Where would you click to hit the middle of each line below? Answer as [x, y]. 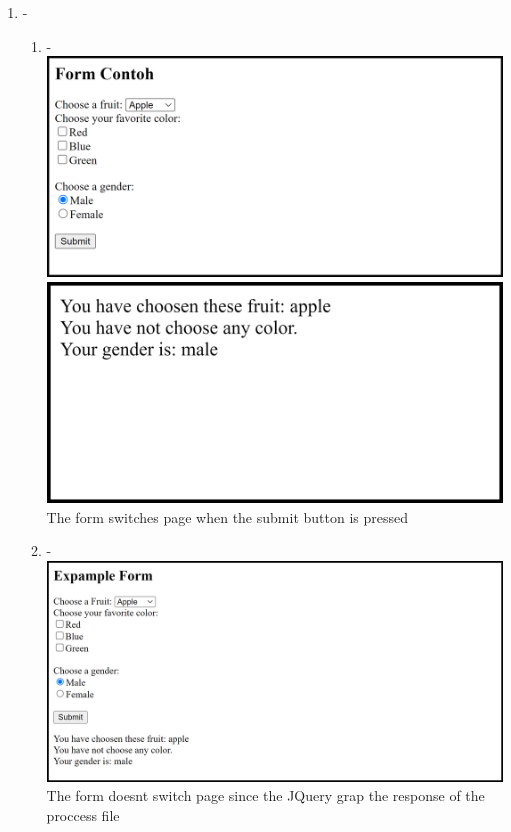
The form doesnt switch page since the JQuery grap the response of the [265, 795]
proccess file [83, 814]
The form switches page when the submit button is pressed [227, 516]
